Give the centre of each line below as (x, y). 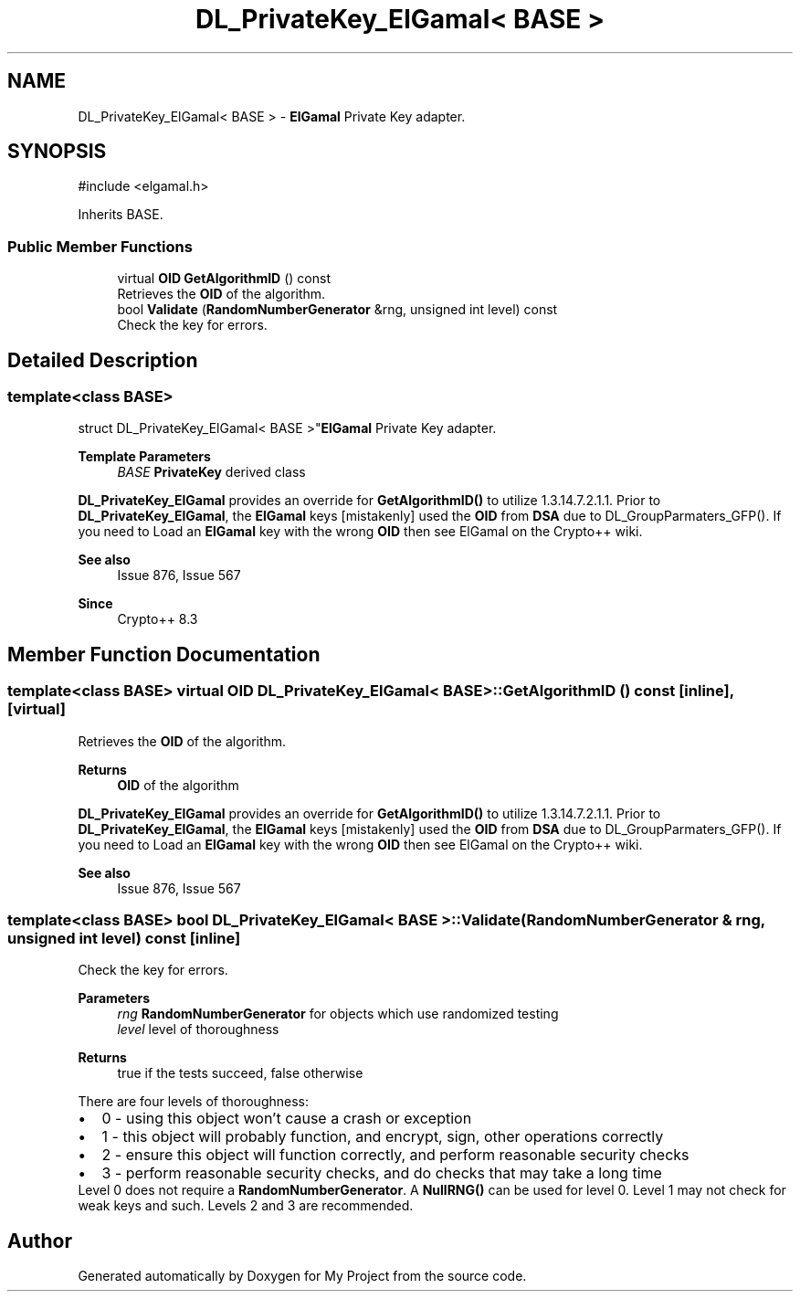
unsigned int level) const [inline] (124, 938)
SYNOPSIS (57, 152)
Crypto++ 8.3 (158, 619)
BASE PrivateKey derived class (211, 472)
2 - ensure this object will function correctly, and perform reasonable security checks (395, 1155)
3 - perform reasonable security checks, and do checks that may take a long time (382, 1173)
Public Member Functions (100, 246)
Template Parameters (144, 457)
